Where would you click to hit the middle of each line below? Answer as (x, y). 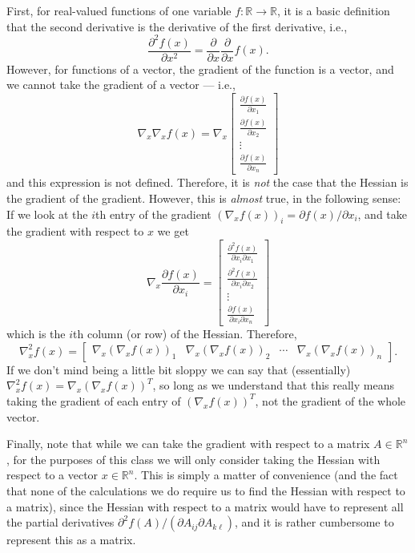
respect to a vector (52, 475)
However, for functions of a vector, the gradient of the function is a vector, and (200, 69)
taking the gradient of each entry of (94, 400)
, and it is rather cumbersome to (314, 522)
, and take (383, 214)
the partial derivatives (60, 522)
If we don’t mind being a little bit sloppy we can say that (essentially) (179, 369)
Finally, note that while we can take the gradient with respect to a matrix (188, 444)
